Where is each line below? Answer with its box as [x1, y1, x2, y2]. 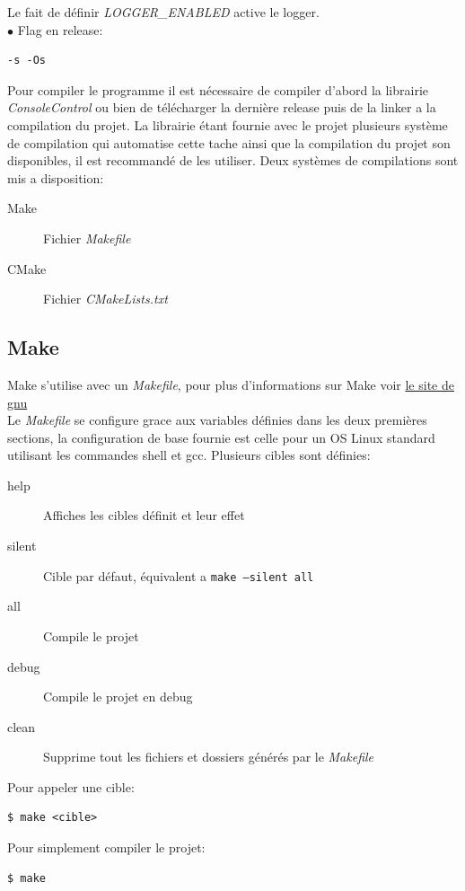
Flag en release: [17, 20, 103, 39]
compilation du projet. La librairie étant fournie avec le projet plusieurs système [7, 115, 448, 134]
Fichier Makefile [43, 228, 131, 247]
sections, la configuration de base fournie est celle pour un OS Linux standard [7, 428, 435, 446]
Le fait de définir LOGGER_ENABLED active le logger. [7, 3, 320, 21]
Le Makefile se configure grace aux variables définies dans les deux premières [7, 410, 427, 429]
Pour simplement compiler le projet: [7, 838, 206, 857]
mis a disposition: [7, 168, 104, 187]
